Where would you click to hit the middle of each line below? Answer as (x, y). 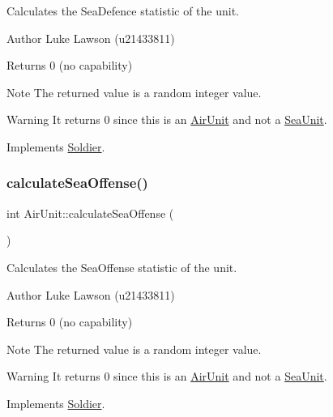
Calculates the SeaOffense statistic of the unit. (122, 267)
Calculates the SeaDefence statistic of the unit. (123, 11)
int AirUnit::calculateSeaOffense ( (90, 213)
